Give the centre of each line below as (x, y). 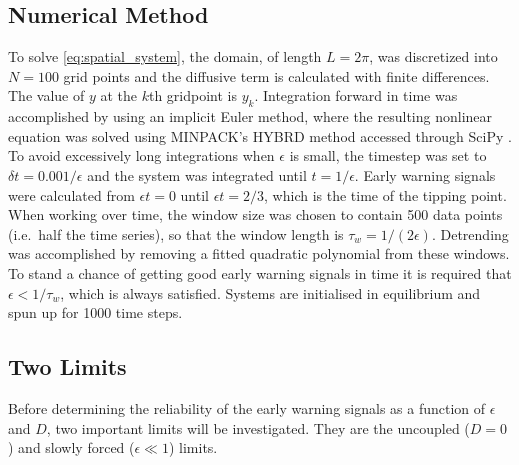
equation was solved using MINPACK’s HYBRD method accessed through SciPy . (260, 135)
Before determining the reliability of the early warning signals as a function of (247, 407)
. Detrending (470, 233)
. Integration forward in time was (356, 95)
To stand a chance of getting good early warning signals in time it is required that (260, 272)
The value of (46, 95)
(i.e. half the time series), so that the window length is (176, 233)
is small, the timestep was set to (388, 155)
